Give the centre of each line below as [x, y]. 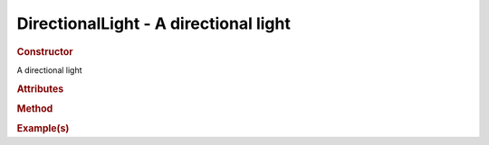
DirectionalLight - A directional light [154, 23]
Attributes [40, 88]
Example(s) [43, 129]
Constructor [45, 51]
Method [35, 108]
